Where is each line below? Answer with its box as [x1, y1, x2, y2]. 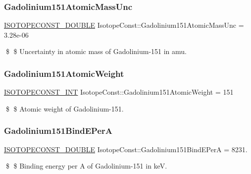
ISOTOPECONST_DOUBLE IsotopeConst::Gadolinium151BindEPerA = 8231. [4, 144, 248, 154]
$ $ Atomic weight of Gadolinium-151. [5, 103, 124, 114]
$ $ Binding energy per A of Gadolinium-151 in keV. [5, 161, 167, 171]
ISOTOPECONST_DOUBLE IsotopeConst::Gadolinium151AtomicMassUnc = [4, 20, 244, 30]
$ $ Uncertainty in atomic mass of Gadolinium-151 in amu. [5, 46, 187, 57]
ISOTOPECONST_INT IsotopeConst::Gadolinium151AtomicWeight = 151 [4, 87, 234, 97]
